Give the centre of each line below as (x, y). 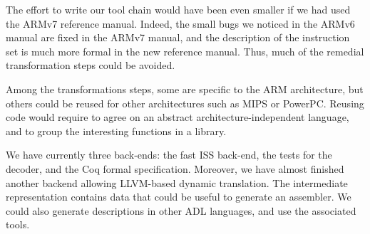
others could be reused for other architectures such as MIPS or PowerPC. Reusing (185, 103)
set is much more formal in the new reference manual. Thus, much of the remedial (185, 51)
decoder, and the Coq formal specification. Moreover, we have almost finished (175, 168)
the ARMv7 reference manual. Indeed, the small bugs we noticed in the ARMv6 (180, 23)
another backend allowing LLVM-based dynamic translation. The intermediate (177, 182)
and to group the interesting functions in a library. (116, 131)
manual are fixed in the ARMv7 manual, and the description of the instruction (178, 37)
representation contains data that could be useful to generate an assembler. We (179, 197)
